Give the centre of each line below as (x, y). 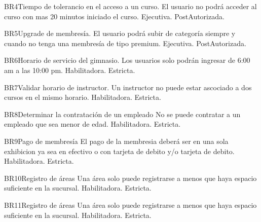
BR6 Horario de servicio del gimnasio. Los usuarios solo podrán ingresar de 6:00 (127, 60)
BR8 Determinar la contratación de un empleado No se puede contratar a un (122, 114)
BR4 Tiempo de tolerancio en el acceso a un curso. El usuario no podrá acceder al (130, 6)
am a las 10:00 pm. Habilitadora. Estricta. (70, 70)
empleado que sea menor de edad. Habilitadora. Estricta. (92, 124)
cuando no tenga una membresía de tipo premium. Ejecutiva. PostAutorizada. (125, 43)
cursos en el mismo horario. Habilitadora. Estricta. (83, 97)
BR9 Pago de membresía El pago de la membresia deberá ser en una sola (116, 141)
